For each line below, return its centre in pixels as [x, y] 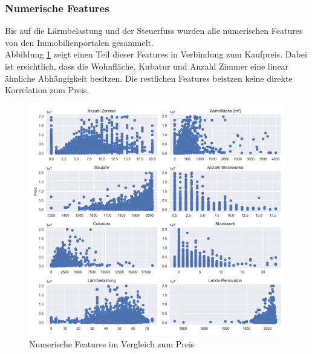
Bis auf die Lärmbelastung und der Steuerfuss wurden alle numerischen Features [154, 31]
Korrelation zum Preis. [47, 90]
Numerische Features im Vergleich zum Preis [112, 343]
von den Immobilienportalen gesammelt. [79, 42]
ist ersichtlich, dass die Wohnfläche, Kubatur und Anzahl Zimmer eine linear [147, 66]
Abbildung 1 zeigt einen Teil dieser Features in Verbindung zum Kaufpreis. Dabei [156, 54]
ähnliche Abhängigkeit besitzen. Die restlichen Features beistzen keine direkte [149, 78]
